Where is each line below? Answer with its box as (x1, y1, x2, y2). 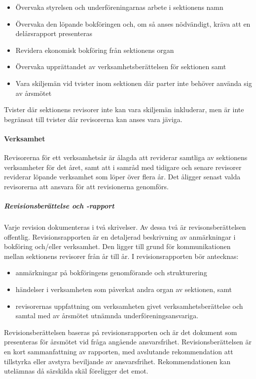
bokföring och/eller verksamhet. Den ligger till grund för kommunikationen (4, 241, 231, 252)
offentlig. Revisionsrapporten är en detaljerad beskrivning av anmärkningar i (4, 231, 236, 242)
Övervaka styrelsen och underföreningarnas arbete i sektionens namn (15, 2, 223, 12)
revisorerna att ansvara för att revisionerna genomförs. (4, 181, 169, 191)
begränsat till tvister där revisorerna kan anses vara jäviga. (4, 114, 183, 124)
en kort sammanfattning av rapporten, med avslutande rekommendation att (4, 346, 233, 357)
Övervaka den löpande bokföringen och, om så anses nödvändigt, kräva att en (15, 18, 251, 29)
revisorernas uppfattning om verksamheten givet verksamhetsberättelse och (15, 300, 243, 311)
